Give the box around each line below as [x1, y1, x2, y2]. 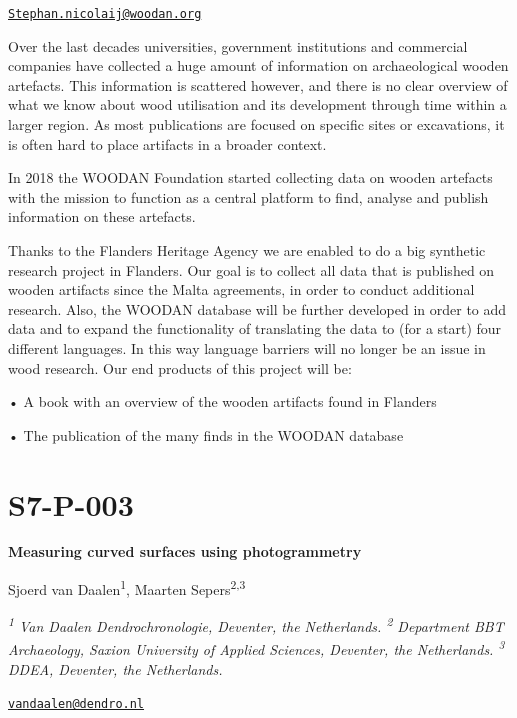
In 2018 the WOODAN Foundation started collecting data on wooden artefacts [8, 167, 493, 188]
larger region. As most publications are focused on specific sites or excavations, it [8, 114, 505, 135]
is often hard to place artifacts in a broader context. [8, 133, 327, 154]
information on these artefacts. [8, 206, 196, 227]
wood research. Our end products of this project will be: [8, 357, 352, 378]
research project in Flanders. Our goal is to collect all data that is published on [8, 259, 495, 280]
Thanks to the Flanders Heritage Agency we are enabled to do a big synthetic [8, 240, 486, 260]
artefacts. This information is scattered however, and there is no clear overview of [8, 74, 508, 95]
